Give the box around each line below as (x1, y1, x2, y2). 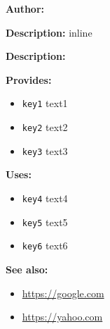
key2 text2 (22, 120, 68, 135)
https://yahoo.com (22, 309, 103, 324)
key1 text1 (22, 96, 68, 111)
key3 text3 (22, 143, 68, 158)
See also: (6, 261, 48, 276)
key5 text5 (22, 214, 68, 229)
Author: (6, 1, 45, 15)
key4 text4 (22, 190, 68, 205)
